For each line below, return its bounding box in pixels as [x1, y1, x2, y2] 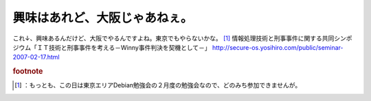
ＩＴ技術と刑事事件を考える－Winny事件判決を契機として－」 [36, 43, 211, 51]
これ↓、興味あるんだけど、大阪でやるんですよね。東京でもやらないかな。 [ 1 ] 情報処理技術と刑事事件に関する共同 [12, 34, 335, 42]
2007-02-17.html [12, 53, 60, 61]
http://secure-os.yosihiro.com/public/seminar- [212, 43, 344, 51]
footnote [12, 67, 43, 76]
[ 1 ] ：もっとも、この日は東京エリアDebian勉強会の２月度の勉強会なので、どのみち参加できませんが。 [14, 81, 302, 89]
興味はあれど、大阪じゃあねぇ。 [12, 10, 193, 25]
